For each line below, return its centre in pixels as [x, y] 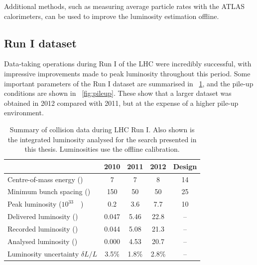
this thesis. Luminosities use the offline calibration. [102, 149]
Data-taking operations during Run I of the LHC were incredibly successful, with [128, 64]
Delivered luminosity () [43, 216]
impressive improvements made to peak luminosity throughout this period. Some [127, 73]
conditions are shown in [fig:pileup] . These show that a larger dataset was [118, 93]
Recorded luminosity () [43, 228]
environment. [24, 113]
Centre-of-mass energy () [45, 179]
